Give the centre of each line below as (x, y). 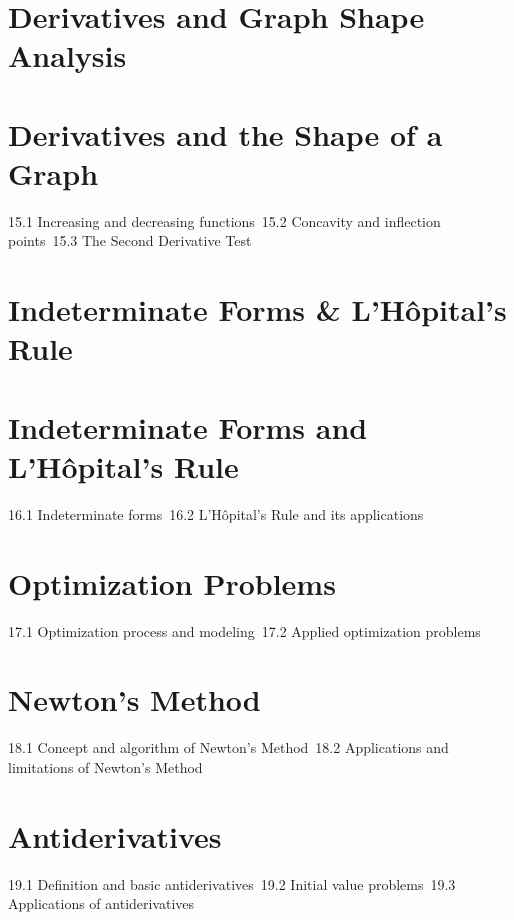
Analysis (67, 55)
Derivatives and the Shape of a (225, 133)
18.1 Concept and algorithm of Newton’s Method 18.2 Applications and (228, 747)
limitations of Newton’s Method (105, 766)
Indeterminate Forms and (188, 426)
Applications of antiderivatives (101, 903)
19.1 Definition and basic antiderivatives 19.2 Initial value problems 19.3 (232, 883)
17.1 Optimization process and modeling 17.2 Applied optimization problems (244, 630)
